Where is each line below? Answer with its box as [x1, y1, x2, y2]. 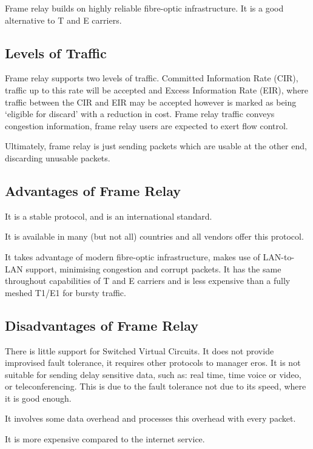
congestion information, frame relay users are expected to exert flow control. [5, 119, 288, 132]
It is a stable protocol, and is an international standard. [5, 209, 212, 222]
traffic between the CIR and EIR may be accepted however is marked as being [5, 95, 297, 108]
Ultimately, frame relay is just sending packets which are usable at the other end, [5, 140, 307, 152]
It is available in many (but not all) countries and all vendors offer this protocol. [5, 230, 304, 243]
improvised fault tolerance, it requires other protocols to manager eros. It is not [5, 356, 301, 369]
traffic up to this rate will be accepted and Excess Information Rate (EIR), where [5, 83, 309, 96]
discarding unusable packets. [5, 151, 110, 164]
